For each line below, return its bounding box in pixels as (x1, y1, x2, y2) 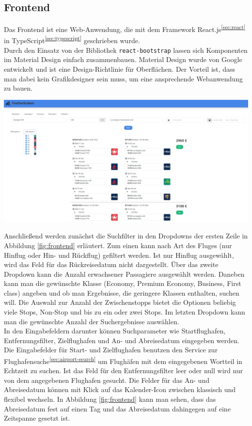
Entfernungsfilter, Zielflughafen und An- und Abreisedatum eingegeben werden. (4, 335, 239, 345)
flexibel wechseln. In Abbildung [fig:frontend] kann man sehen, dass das (4, 394, 216, 404)
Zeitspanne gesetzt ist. (4, 413, 70, 423)
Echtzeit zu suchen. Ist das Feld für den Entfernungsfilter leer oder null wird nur (4, 365, 243, 376)
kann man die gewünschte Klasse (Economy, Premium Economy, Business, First (4, 278, 241, 288)
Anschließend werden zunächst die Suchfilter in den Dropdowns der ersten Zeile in (4, 231, 248, 241)
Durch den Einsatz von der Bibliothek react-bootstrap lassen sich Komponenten (4, 45, 248, 55)
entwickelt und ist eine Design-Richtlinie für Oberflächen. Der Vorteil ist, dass (4, 63, 236, 74)
